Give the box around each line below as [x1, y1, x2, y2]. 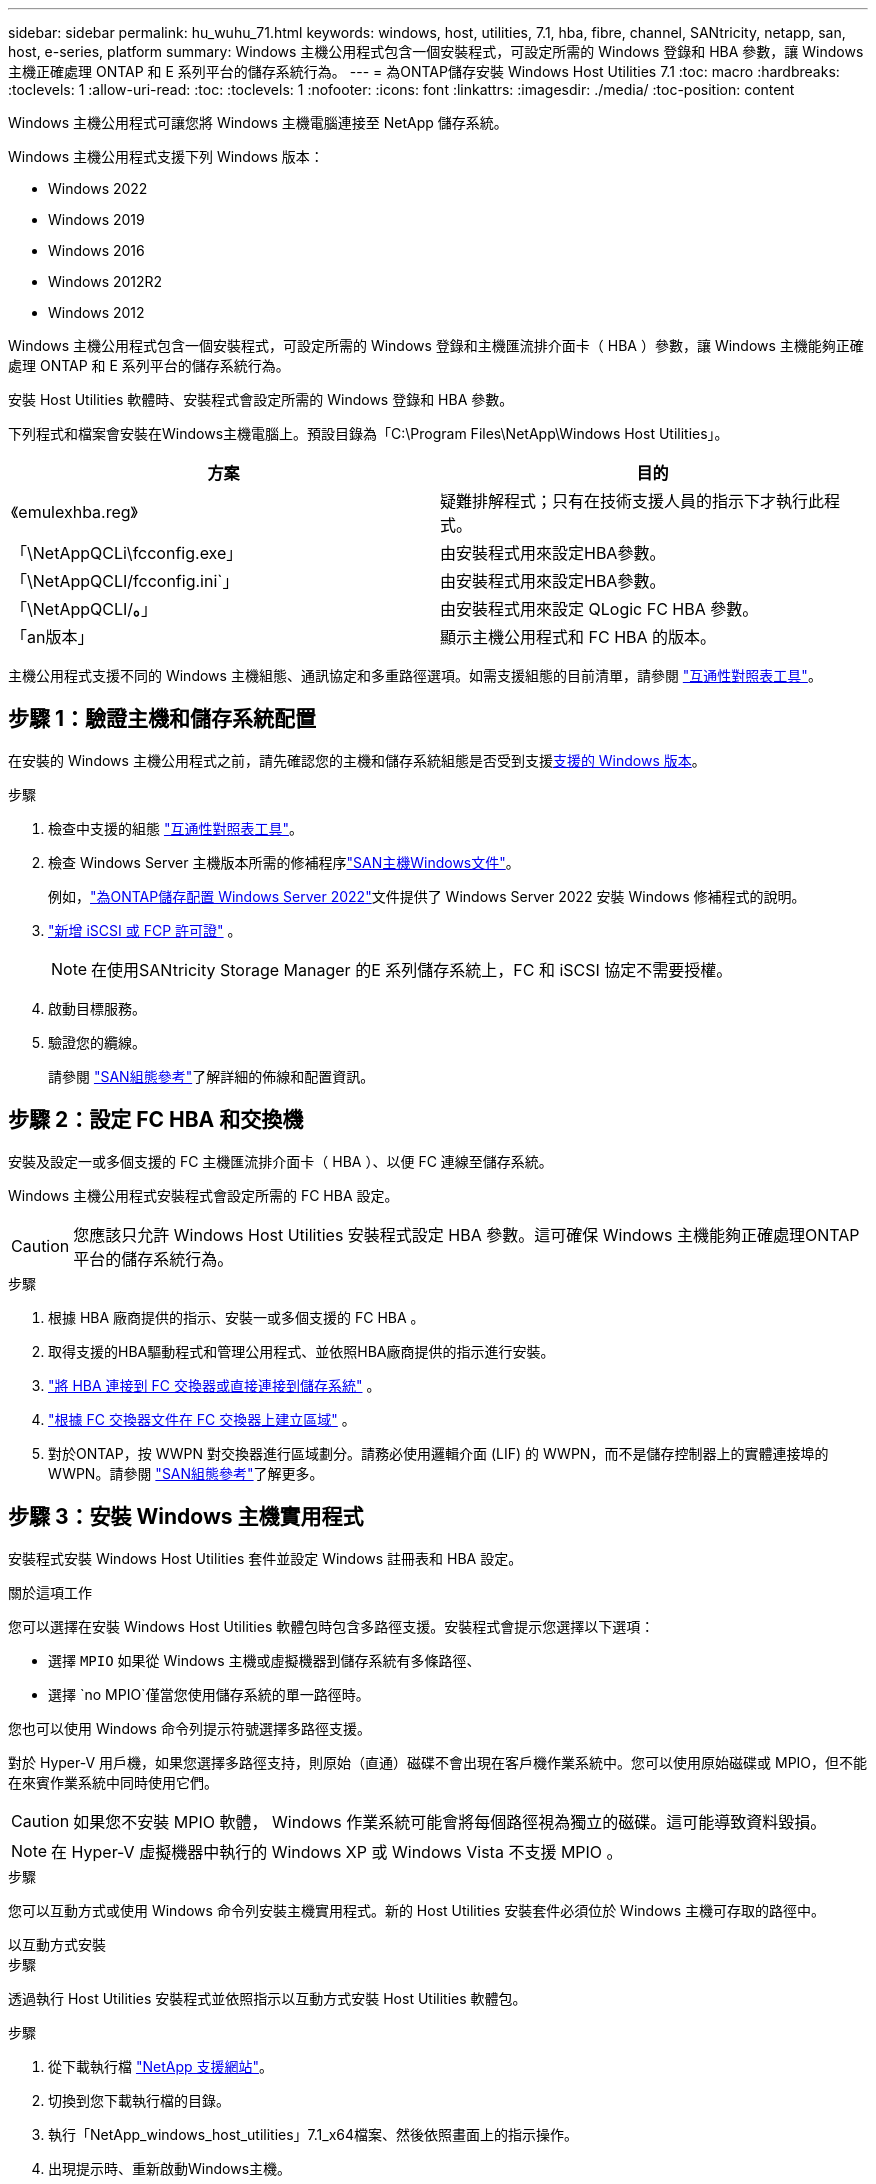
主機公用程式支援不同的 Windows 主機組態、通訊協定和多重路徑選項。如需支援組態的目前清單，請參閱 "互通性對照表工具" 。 [8, 667, 822, 684]
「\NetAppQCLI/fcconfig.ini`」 [11, 571, 239, 591]
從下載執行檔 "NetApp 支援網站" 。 [48, 2057, 274, 2075]
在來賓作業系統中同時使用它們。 [8, 1773, 218, 1791]
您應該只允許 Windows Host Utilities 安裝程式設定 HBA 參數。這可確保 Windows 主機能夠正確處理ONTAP [73, 1224, 860, 1245]
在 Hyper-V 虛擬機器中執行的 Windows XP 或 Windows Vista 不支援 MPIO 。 [51, 1841, 623, 1862]
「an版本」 [11, 627, 94, 647]
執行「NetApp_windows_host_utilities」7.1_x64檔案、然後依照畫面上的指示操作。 [48, 2125, 579, 2143]
